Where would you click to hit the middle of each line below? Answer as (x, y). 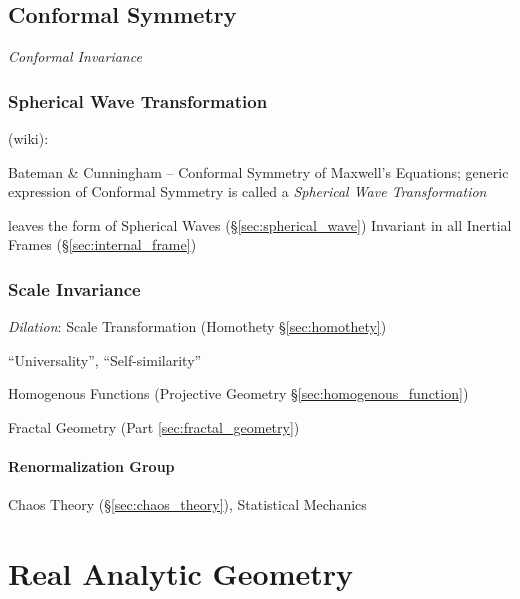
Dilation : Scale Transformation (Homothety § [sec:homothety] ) (197, 326)
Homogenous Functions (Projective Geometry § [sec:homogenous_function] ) (238, 393)
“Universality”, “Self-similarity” (105, 359)
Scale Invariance (74, 288)
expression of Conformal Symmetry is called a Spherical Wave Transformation (247, 191)
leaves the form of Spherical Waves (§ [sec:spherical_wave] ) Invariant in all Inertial (260, 224)
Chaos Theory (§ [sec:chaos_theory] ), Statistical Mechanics (187, 504)
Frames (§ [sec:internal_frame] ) (102, 244)
